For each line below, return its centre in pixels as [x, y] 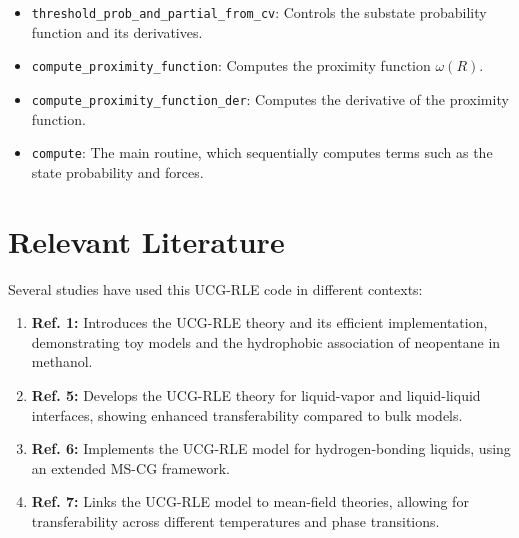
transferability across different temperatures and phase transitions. [235, 520]
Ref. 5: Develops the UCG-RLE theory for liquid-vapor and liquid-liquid [256, 394]
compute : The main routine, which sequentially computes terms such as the [262, 152]
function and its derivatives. [117, 31]
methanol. [62, 361]
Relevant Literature [146, 240]
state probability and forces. [117, 171]
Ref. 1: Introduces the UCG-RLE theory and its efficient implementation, [259, 322]
